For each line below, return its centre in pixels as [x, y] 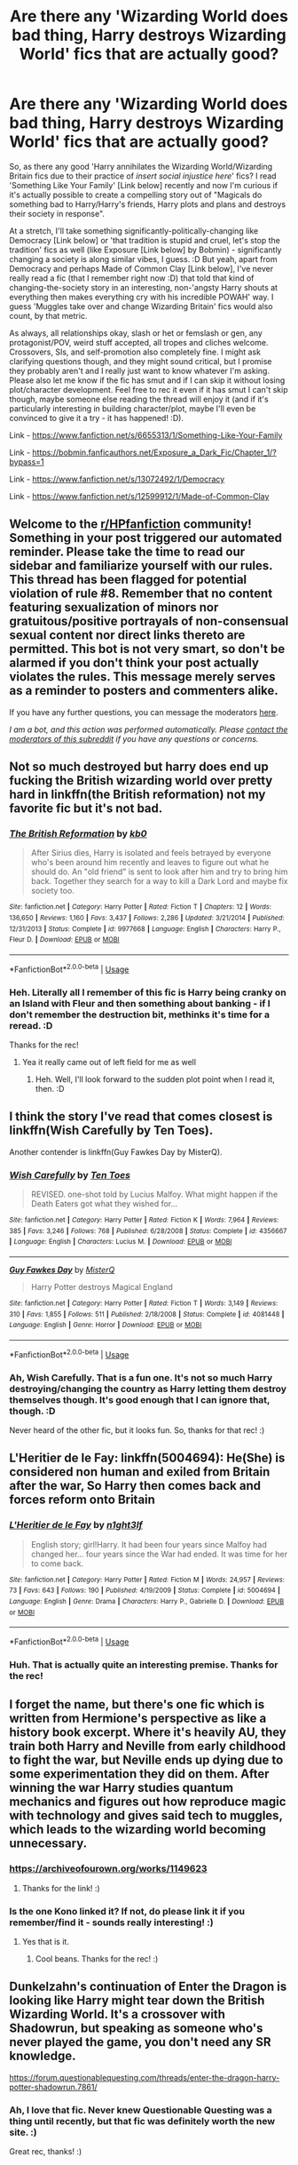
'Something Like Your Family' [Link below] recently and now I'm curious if [143, 185]
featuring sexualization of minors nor [114, 607]
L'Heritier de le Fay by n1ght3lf [76, 1525]
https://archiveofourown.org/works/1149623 [108, 1869]
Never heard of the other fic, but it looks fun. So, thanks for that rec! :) [137, 1430]
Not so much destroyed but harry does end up [139, 767]
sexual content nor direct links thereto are [127, 636]
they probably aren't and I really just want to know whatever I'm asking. [140, 370]
